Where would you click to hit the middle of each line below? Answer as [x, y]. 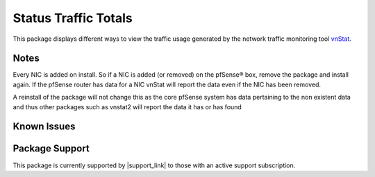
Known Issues [44, 127]
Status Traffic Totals [73, 18]
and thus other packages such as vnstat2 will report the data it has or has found [127, 106]
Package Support [51, 149]
